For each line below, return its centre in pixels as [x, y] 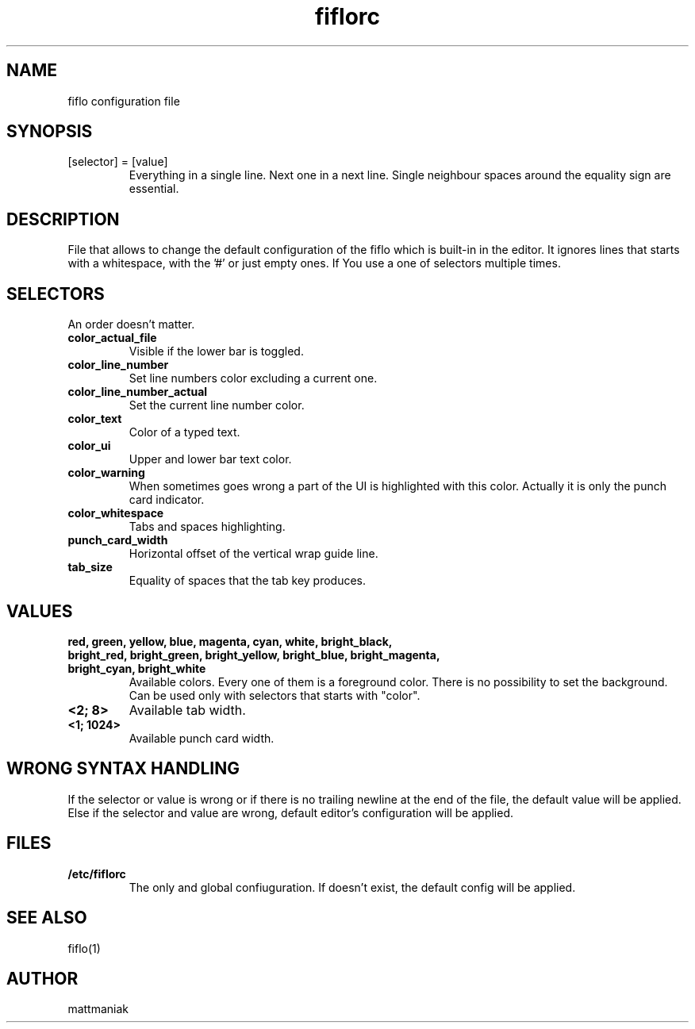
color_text [95, 419]
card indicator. [167, 500]
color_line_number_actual [138, 392]
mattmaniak [98, 1009]
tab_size [90, 567]
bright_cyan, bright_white [137, 668]
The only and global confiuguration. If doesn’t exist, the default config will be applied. [352, 887]
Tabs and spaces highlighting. [207, 527]
